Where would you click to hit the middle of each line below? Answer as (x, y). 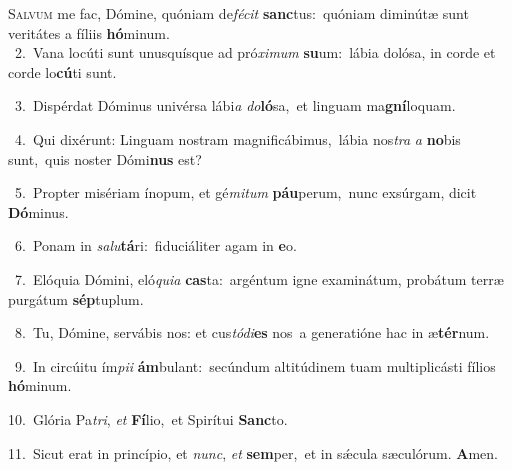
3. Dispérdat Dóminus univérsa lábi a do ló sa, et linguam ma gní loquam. (235, 105)
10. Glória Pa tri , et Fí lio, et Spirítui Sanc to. (148, 418)
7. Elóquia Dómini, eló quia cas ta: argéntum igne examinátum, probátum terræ (259, 278)
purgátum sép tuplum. (76, 298)
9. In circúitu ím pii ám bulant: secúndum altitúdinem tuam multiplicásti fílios (255, 365)
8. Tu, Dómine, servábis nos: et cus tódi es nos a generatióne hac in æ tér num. (252, 332)
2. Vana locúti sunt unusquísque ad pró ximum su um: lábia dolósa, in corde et (255, 52)
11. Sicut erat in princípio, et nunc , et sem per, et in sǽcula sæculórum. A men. (253, 452)
